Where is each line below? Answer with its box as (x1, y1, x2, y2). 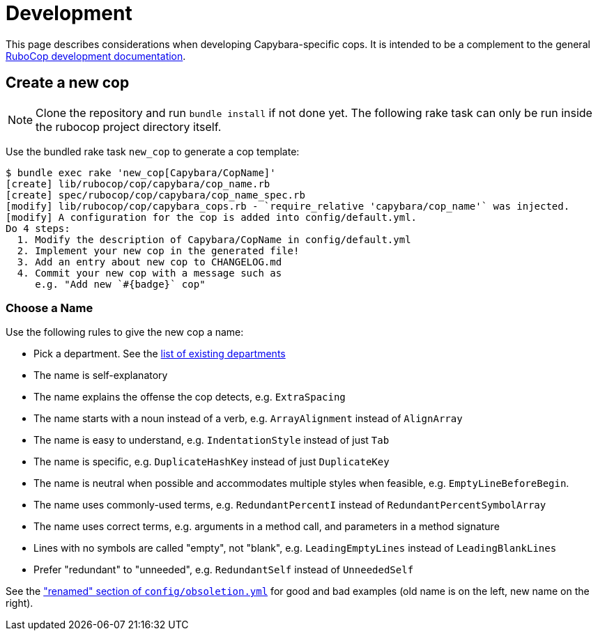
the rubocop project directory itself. (36, 119, 222, 134)
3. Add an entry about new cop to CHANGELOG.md (17, 256, 282, 267)
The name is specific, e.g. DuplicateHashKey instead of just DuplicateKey (33, 456, 390, 468)
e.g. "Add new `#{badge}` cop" (35, 278, 206, 290)
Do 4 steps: (6, 222, 70, 234)
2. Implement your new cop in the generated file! (17, 245, 300, 256)
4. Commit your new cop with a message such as (17, 267, 282, 279)
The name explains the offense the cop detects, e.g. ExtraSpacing (33, 391, 346, 403)
